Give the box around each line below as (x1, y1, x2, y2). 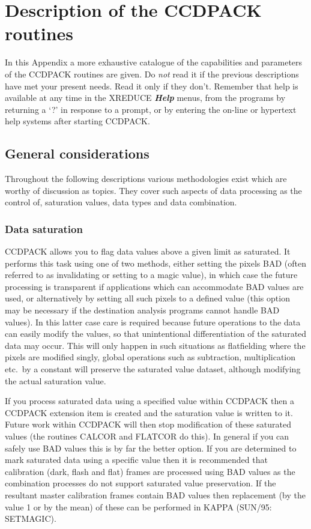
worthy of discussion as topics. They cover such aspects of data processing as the (5, 184, 302, 196)
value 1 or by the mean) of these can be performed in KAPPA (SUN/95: (5, 500, 272, 513)
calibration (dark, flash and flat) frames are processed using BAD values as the (5, 465, 295, 477)
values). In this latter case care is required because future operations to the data (5, 315, 301, 328)
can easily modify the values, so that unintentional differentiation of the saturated (5, 327, 307, 340)
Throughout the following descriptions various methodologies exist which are (5, 172, 287, 185)
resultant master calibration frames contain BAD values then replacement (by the (5, 488, 306, 501)
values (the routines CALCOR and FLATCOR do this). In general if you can (5, 429, 289, 442)
